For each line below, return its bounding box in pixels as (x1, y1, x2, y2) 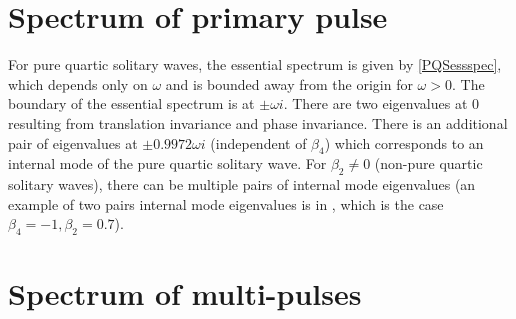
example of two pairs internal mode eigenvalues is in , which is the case (8, 193, 444, 214)
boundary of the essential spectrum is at (8, 93, 255, 114)
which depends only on (8, 73, 148, 94)
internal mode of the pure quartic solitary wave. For (8, 153, 327, 174)
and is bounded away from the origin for (165, 73, 413, 94)
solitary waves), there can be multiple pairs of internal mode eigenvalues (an (8, 174, 476, 195)
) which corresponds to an (324, 132, 484, 153)
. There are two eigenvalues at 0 (283, 93, 480, 114)
